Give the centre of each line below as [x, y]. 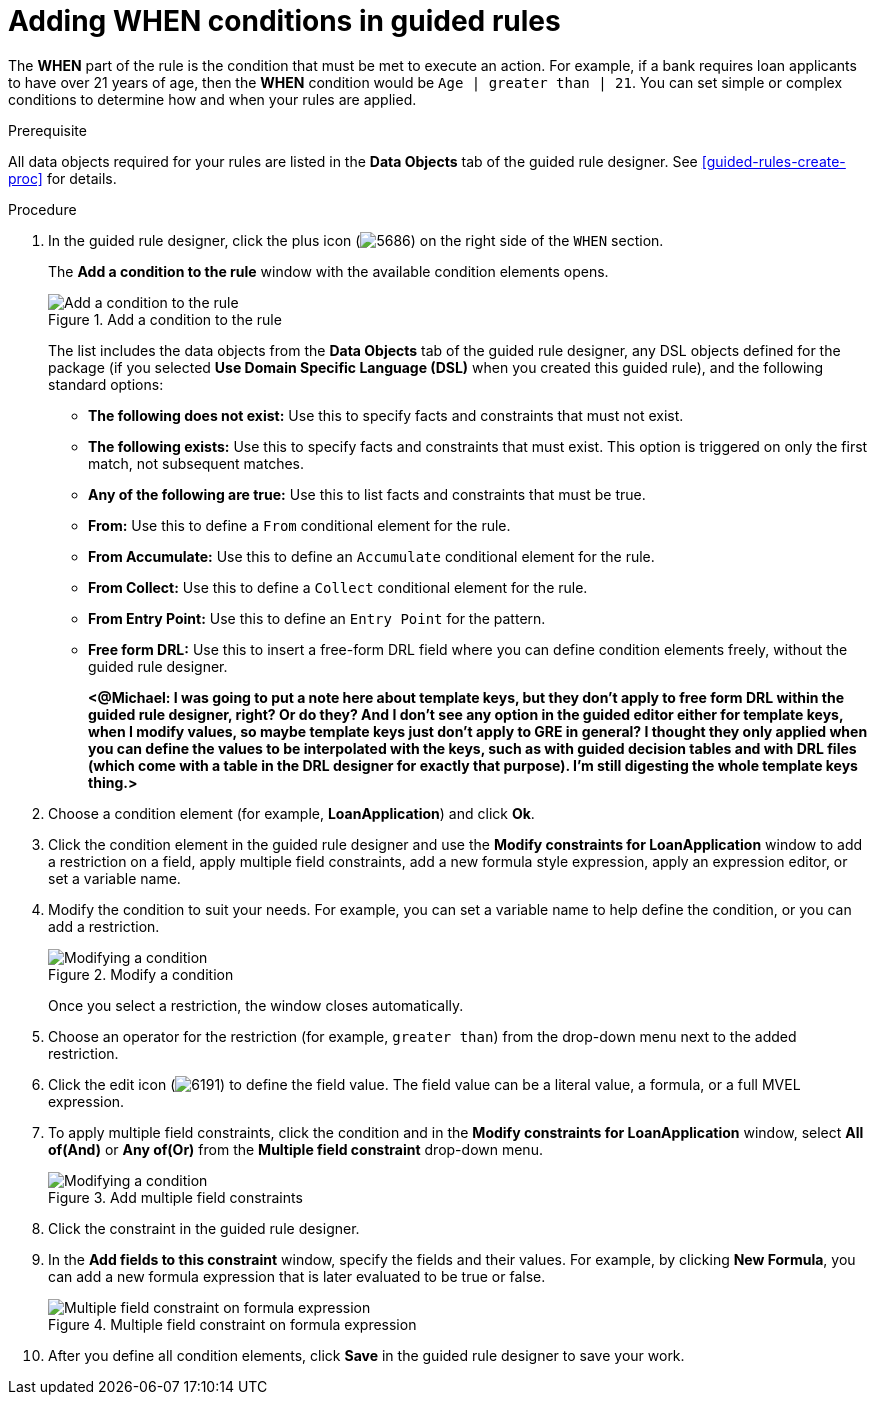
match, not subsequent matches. [196, 463]
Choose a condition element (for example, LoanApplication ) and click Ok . [291, 813]
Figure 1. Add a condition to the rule [165, 319]
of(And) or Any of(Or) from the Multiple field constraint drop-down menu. [295, 1149]
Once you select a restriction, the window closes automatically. [256, 1005]
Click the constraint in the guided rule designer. [204, 1228]
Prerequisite [47, 130]
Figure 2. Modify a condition [141, 974]
